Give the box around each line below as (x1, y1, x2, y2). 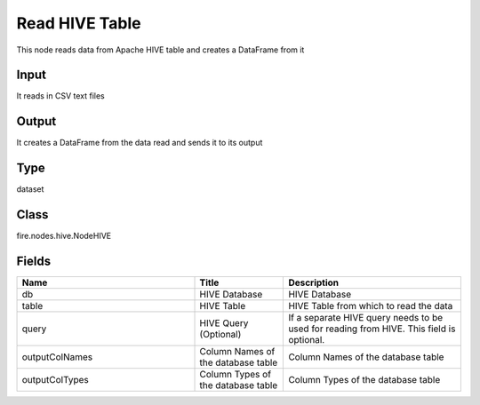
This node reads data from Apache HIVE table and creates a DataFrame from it (16, 44, 305, 55)
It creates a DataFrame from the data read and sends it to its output (16, 138, 263, 148)
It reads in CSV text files (16, 91, 106, 101)
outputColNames (21, 351, 93, 363)
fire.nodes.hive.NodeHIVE (16, 231, 112, 242)
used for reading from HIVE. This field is (288, 322, 456, 335)
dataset (16, 184, 44, 195)
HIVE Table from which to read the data (288, 300, 453, 313)
